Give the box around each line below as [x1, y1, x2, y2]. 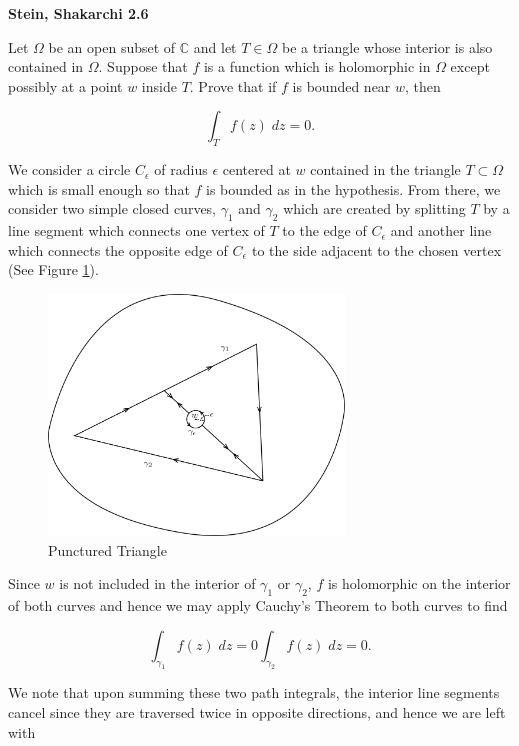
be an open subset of [48, 36, 176, 57]
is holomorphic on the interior [327, 573, 511, 594]
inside [141, 75, 177, 96]
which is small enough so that [8, 178, 190, 199]
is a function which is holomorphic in [203, 56, 431, 77]
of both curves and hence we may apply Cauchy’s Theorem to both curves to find [8, 595, 508, 616]
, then [405, 75, 441, 96]
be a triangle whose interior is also [281, 36, 493, 57]
